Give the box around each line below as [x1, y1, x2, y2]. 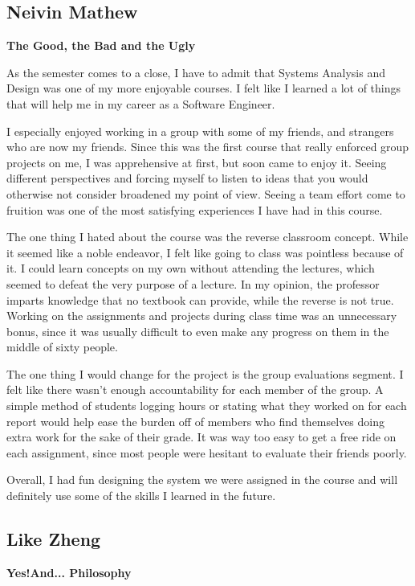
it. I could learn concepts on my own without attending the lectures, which [6, 260, 375, 277]
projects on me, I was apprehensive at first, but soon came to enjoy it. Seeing [6, 154, 387, 170]
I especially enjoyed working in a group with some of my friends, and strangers [6, 122, 394, 139]
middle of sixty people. [6, 338, 118, 355]
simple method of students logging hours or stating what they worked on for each [6, 397, 407, 414]
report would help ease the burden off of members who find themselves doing [6, 412, 385, 429]
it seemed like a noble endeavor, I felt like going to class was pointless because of [6, 244, 404, 260]
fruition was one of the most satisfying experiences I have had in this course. [6, 201, 383, 218]
